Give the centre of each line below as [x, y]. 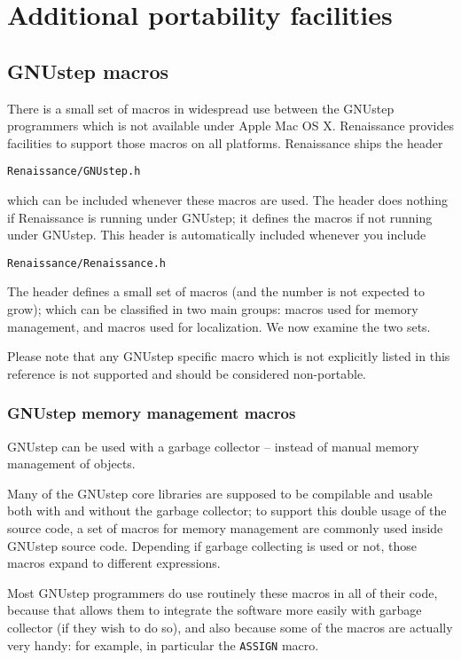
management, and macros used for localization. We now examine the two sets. [219, 326]
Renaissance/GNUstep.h [74, 172]
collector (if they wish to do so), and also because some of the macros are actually [230, 627]
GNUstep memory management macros [152, 413]
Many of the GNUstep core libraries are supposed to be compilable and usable [220, 493]
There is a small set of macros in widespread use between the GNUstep [201, 108]
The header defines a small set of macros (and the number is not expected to [216, 291]
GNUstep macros [88, 71]
